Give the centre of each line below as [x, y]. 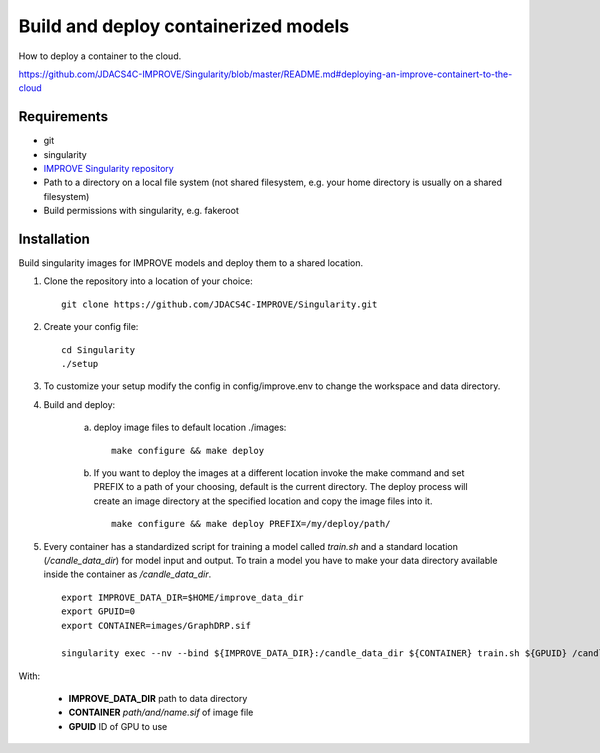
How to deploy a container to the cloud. [100, 56]
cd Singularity [98, 349]
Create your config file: [91, 327]
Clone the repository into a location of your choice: [148, 281]
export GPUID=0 [98, 611]
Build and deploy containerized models [184, 26]
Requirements [63, 116]
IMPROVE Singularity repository [108, 169]
